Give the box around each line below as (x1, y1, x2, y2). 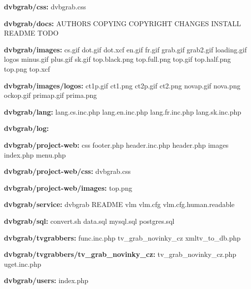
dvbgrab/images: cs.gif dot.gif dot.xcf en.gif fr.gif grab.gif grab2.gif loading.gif (4, 44, 247, 54)
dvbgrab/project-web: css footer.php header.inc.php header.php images (4, 139, 229, 150)
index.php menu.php (4, 149, 66, 160)
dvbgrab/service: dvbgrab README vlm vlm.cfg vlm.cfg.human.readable (4, 199, 235, 209)
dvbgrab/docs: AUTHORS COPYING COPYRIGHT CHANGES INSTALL (4, 18, 241, 28)
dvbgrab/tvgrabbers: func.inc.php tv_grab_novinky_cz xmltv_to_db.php (4, 232, 241, 243)
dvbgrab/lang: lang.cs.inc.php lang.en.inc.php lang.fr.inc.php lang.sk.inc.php (4, 106, 242, 117)
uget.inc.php (4, 258, 41, 269)
